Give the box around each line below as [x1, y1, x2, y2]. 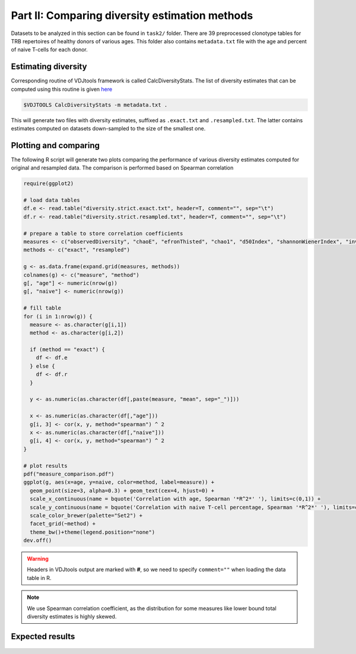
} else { [30, 362, 55, 369]
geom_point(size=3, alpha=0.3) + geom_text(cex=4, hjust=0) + [30, 487, 215, 494]
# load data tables [23, 197, 80, 204]
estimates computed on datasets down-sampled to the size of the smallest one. [11, 125, 206, 132]
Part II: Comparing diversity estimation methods [11, 9, 253, 22]
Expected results [11, 631, 75, 642]
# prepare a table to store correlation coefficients [23, 230, 183, 237]
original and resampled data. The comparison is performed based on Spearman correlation [11, 164, 234, 171]
